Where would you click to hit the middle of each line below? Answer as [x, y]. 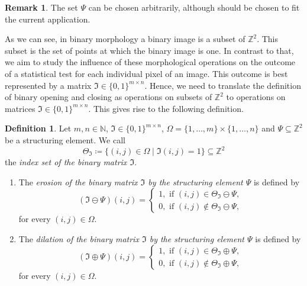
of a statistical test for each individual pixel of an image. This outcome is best [146, 73]
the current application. [48, 19]
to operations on [256, 97]
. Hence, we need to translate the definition [223, 85]
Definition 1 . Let [38, 128]
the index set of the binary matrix [66, 162]
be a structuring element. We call [65, 139]
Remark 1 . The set [41, 7]
